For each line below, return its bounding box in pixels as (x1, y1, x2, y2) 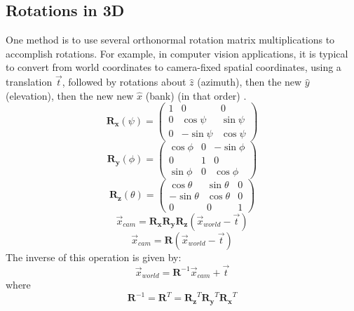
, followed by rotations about (62, 74, 186, 89)
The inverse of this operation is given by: (6, 249, 182, 264)
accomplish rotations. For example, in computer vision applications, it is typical (6, 46, 348, 60)
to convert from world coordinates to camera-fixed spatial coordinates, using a (6, 60, 341, 74)
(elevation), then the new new (6, 88, 134, 102)
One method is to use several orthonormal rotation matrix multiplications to (6, 32, 335, 47)
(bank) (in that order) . (145, 88, 247, 102)
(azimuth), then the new (197, 74, 302, 89)
